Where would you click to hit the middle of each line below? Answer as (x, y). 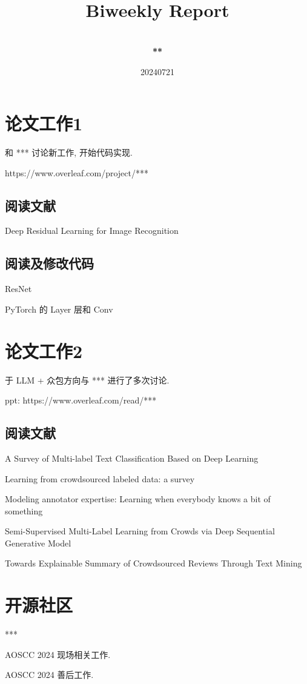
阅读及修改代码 (49, 263)
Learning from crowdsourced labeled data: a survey (100, 478)
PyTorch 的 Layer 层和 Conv (59, 309)
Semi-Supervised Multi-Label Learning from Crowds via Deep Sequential (140, 531)
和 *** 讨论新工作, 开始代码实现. (69, 152)
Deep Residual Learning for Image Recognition (92, 231)
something (24, 510)
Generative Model (38, 543)
